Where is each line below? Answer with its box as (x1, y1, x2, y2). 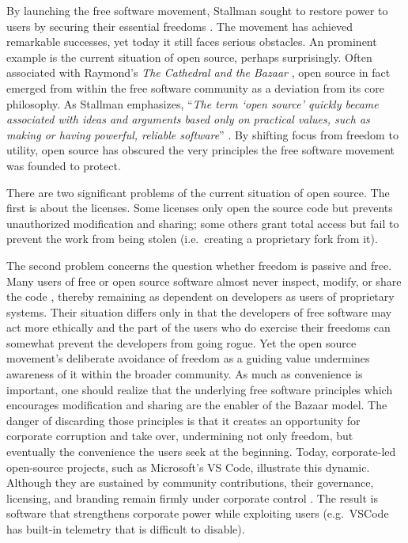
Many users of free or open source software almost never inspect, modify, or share (6, 272, 402, 289)
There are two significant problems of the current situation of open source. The (6, 184, 390, 200)
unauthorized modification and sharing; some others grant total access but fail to (6, 215, 399, 231)
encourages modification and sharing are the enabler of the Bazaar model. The (6, 397, 387, 413)
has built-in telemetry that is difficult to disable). (6, 521, 245, 537)
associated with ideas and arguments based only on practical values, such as (6, 111, 370, 127)
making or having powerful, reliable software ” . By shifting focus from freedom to (6, 126, 399, 142)
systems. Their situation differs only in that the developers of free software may (6, 303, 392, 320)
